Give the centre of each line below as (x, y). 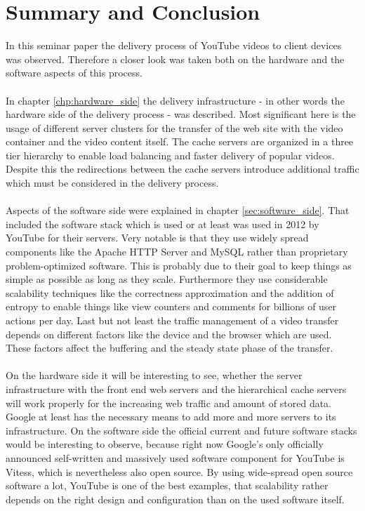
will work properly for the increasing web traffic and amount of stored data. (169, 403)
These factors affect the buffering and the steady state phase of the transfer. (170, 348)
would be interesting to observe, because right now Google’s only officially (165, 444)
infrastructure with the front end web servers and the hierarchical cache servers (176, 389)
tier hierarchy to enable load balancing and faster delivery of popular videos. (170, 155)
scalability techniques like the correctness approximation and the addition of (170, 292)
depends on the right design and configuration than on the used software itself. (175, 499)
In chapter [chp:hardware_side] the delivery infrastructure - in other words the (175, 100)
